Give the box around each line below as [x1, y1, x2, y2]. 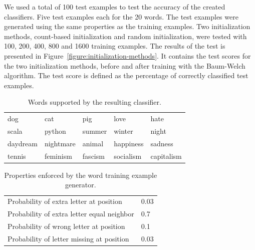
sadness [150, 138, 173, 148]
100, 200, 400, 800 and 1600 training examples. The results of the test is [4, 41, 225, 51]
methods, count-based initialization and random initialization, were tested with [4, 31, 247, 41]
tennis [8, 150, 26, 161]
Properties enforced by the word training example [4, 169, 157, 180]
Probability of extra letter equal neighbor [8, 208, 134, 219]
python [44, 126, 66, 136]
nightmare [44, 138, 76, 148]
